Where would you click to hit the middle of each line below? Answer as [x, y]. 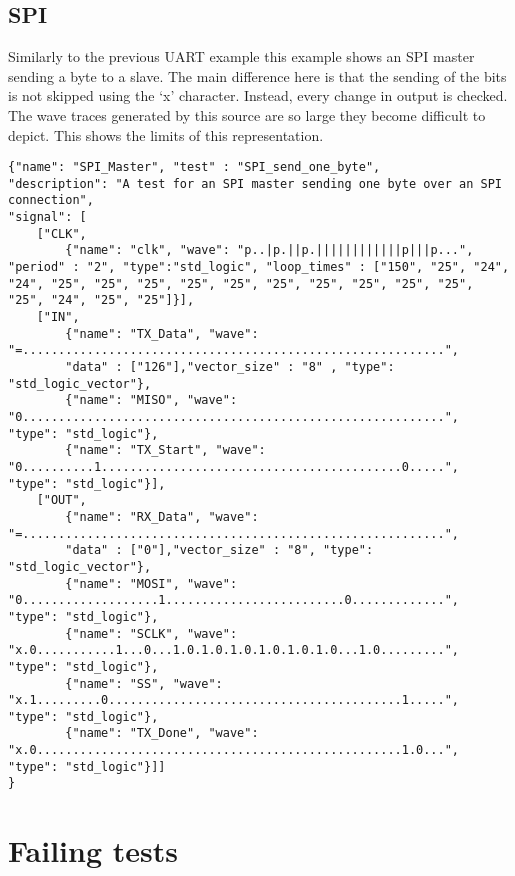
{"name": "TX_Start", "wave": [165, 450]
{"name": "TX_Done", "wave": [162, 733]
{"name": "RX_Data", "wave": [162, 516]
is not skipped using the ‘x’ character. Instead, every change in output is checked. [258, 95]
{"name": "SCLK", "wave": [151, 633]
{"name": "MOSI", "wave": [151, 583]
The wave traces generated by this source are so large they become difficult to [247, 114]
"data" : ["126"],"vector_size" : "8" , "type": [230, 367]
